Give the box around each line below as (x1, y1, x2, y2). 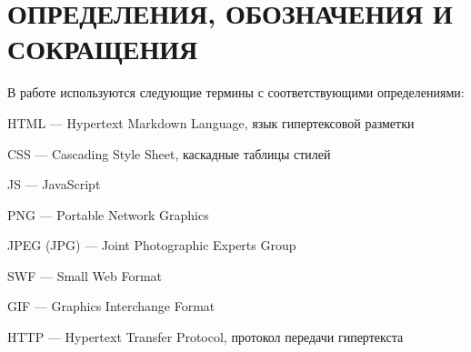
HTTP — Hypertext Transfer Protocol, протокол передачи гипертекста (7, 327, 404, 347)
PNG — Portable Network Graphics (7, 205, 209, 224)
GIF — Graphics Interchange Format (7, 297, 215, 316)
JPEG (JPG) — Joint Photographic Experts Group (7, 236, 296, 255)
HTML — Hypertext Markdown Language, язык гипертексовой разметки (7, 113, 415, 132)
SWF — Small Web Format (7, 266, 163, 285)
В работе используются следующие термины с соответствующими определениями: (7, 83, 465, 102)
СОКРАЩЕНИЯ (7, 30, 198, 67)
